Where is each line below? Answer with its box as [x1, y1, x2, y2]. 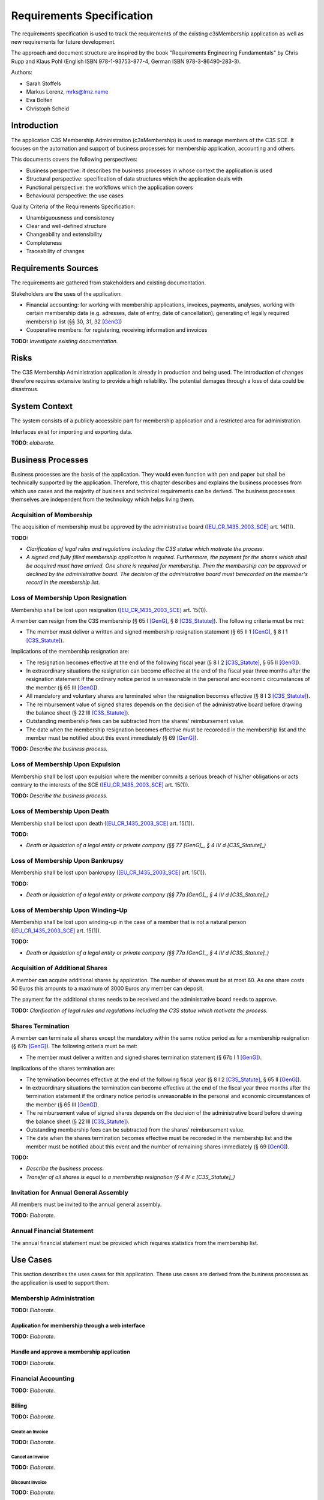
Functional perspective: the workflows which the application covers [26, 184, 193, 191]
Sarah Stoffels [26, 80, 61, 87]
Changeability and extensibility [26, 231, 103, 238]
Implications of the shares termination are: [11, 1065, 116, 1072]
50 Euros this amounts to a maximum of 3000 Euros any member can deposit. [11, 985, 204, 992]
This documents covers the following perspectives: [11, 156, 138, 163]
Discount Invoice [11, 1479, 47, 1485]
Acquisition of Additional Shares [11, 964, 107, 972]
